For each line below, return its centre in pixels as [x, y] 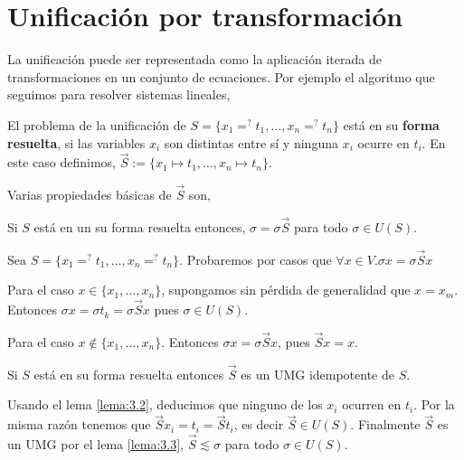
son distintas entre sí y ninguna [251, 142]
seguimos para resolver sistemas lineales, [119, 94]
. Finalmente [385, 424]
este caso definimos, [62, 162]
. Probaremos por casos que [256, 259]
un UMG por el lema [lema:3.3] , [95, 444]
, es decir [259, 424]
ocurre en [384, 142]
